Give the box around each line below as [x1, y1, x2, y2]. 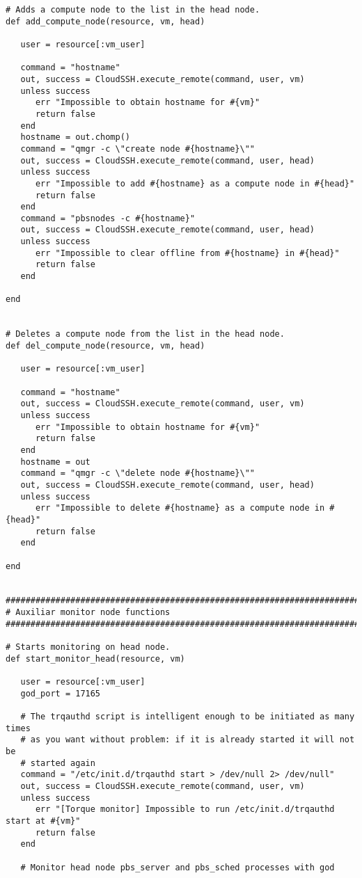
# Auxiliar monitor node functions [6, 607, 171, 618]
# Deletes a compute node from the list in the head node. [6, 329, 285, 340]
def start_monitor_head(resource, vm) [6, 653, 185, 664]
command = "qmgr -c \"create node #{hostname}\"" [20, 143, 255, 154]
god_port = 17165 [20, 688, 101, 699]
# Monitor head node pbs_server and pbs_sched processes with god [20, 862, 335, 872]
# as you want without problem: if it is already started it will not [20, 735, 355, 745]
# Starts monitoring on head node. [6, 642, 171, 653]
